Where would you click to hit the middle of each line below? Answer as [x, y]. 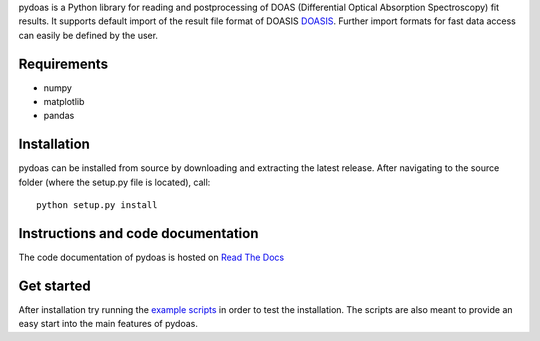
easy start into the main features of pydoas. [108, 324]
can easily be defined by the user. [88, 35]
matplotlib [64, 102]
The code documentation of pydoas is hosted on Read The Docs [151, 257]
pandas [59, 116]
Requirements [63, 63]
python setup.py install [97, 205]
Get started [54, 285]
